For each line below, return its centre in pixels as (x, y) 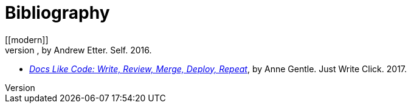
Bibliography (57, 13)
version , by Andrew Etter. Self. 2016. (78, 50)
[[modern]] (27, 39)
